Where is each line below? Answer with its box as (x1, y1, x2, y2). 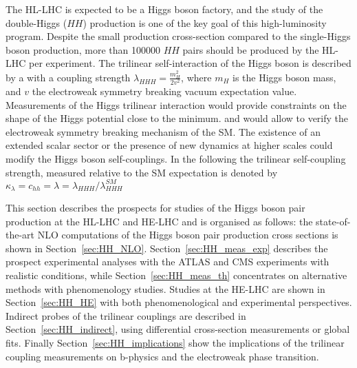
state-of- (316, 214, 351, 228)
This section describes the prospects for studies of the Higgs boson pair (6, 201, 305, 215)
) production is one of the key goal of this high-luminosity (83, 15, 327, 30)
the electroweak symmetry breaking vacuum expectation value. (32, 83, 297, 98)
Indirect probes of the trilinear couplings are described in (6, 308, 246, 323)
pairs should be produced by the (182, 42, 319, 57)
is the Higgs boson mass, (232, 70, 336, 84)
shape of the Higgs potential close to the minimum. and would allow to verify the (6, 111, 349, 125)
